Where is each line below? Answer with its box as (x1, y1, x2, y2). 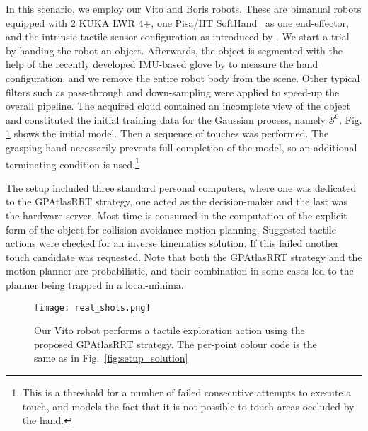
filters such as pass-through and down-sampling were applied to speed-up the (6, 84, 340, 99)
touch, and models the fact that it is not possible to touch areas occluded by (22, 398, 355, 413)
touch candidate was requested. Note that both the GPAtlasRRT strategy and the (6, 249, 362, 264)
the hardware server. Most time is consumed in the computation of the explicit (6, 207, 347, 222)
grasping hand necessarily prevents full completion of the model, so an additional (6, 139, 357, 154)
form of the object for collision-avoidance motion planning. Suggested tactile (6, 222, 336, 236)
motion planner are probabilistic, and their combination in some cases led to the (6, 263, 354, 278)
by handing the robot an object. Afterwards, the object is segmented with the (6, 42, 343, 57)
